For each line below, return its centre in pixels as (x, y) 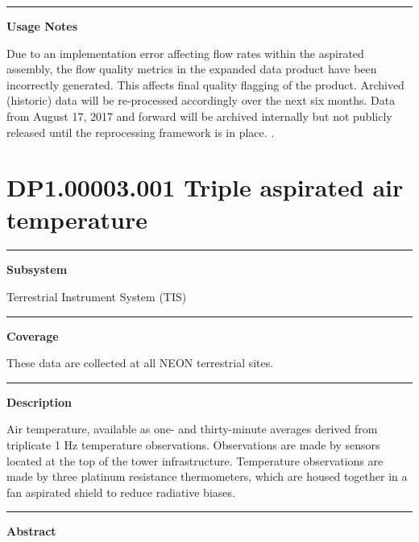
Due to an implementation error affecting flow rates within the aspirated (185, 53)
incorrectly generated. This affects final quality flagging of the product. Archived (205, 84)
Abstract (31, 531)
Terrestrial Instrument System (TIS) (97, 297)
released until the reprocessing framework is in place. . (141, 132)
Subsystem (37, 269)
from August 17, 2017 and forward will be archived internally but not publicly (199, 116)
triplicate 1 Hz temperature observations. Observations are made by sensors (193, 445)
